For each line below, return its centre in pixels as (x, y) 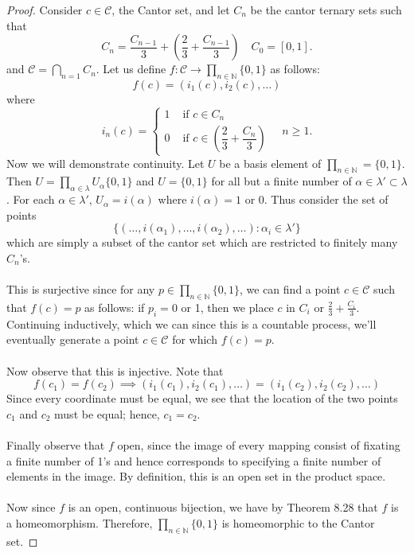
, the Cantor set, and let (171, 10)
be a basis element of (270, 163)
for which (195, 339)
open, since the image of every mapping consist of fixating (259, 444)
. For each (31, 199)
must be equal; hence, (107, 413)
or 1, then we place (227, 307)
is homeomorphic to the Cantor (298, 522)
